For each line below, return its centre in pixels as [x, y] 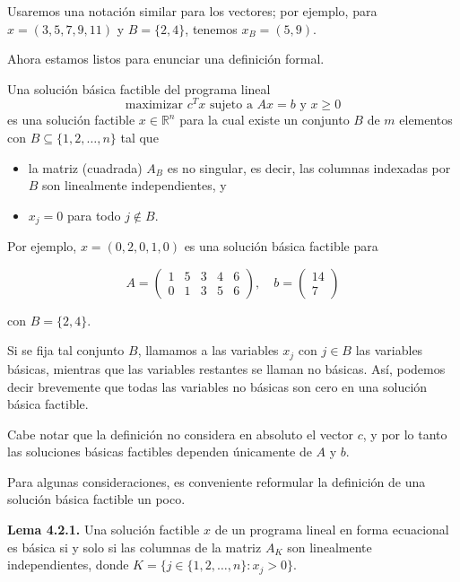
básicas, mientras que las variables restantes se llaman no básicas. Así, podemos [226, 368]
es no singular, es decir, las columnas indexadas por [309, 167]
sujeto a [231, 105]
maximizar [154, 105]
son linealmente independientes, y [135, 185]
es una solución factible [71, 120]
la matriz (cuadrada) [85, 167]
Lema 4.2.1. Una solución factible [104, 530]
